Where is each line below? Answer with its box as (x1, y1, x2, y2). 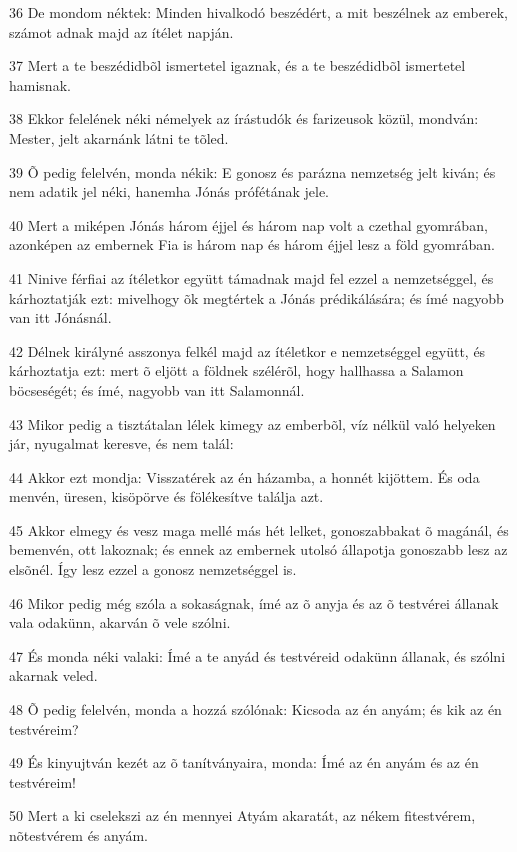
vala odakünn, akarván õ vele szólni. (9, 612, 231, 633)
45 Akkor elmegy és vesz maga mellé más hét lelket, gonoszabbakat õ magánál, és (9, 519, 509, 540)
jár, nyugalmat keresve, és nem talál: (9, 433, 234, 454)
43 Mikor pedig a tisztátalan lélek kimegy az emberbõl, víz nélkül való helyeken (9, 413, 496, 434)
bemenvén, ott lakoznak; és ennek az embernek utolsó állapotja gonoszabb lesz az (9, 539, 508, 560)
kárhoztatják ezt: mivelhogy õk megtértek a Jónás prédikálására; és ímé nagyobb (9, 287, 504, 308)
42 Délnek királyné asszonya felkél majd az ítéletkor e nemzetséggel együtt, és (9, 340, 486, 361)
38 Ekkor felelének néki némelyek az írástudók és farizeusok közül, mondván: (9, 108, 479, 129)
